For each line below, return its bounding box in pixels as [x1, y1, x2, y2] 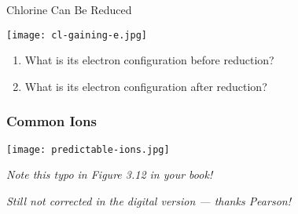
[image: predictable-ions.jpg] [6, 143, 170, 155]
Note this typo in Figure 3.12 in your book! [6, 166, 213, 183]
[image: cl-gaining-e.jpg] [6, 29, 147, 41]
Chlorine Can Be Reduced [6, 2, 132, 17]
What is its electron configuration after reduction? [24, 78, 267, 94]
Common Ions [6, 111, 97, 131]
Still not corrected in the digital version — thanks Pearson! [6, 192, 291, 209]
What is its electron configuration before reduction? [24, 52, 274, 68]
